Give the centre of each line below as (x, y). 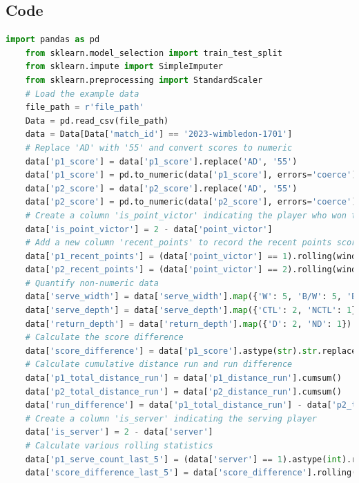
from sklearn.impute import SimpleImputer (124, 67)
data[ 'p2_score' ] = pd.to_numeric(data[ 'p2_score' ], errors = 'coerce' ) (191, 202)
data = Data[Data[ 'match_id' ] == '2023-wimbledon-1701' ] (159, 134)
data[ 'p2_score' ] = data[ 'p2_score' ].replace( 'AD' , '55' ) (161, 188)
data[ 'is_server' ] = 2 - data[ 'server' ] (119, 432)
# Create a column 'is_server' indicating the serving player (171, 418)
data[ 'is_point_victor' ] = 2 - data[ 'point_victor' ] (149, 229)
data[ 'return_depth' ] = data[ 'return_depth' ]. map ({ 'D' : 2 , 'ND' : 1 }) (188, 324)
